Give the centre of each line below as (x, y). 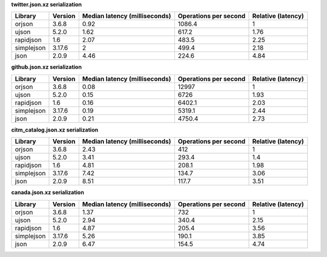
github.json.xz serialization (46, 67)
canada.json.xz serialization (48, 192)
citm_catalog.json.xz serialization (55, 130)
